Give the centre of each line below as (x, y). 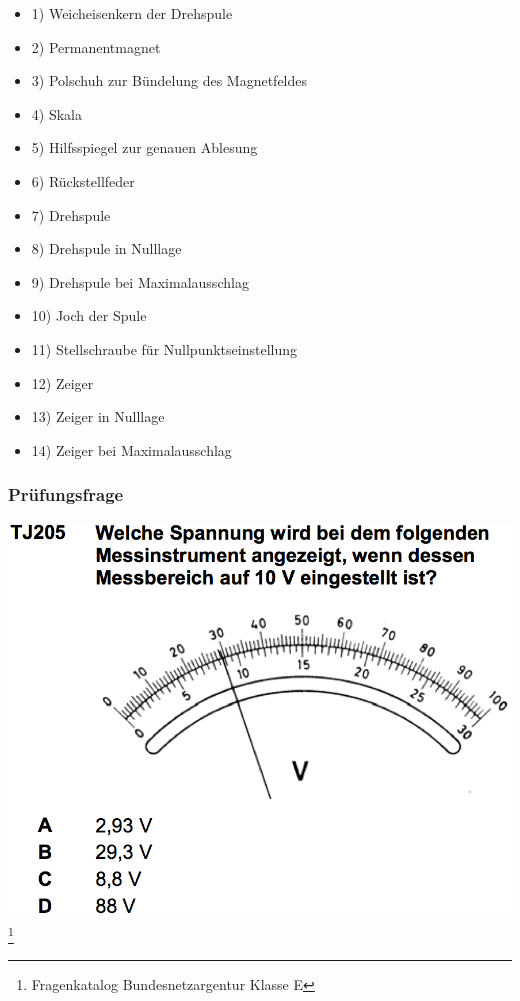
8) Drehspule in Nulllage (106, 248)
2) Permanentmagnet (96, 46)
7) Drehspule (71, 214)
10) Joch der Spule (89, 315)
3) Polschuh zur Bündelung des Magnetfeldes (169, 80)
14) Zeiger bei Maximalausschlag (131, 449)
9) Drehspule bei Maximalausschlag (140, 281)
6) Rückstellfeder (83, 180)
